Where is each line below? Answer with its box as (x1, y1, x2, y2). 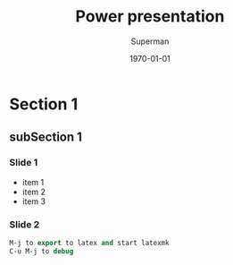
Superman (130, 36, 170, 47)
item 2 (21, 186, 46, 197)
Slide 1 (9, 157, 38, 169)
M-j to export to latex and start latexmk (9, 238, 170, 247)
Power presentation (75, 6, 225, 27)
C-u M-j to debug (9, 246, 74, 256)
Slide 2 (9, 218, 40, 230)
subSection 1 (9, 130, 83, 145)
